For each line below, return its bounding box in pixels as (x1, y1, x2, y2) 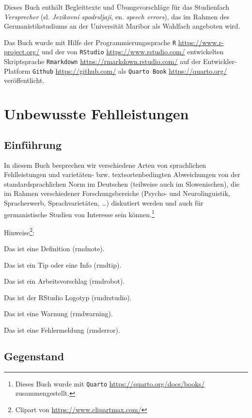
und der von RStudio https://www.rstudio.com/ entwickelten (41, 47, 224, 57)
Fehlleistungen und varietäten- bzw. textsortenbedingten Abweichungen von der (4, 169, 240, 179)
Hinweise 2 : (4, 225, 35, 237)
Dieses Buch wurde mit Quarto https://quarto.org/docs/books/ (15, 378, 205, 388)
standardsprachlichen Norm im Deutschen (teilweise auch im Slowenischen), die (4, 178, 239, 189)
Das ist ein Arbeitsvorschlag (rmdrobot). (4, 276, 125, 286)
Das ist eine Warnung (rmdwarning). (4, 308, 113, 319)
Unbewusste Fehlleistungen (4, 104, 189, 124)
